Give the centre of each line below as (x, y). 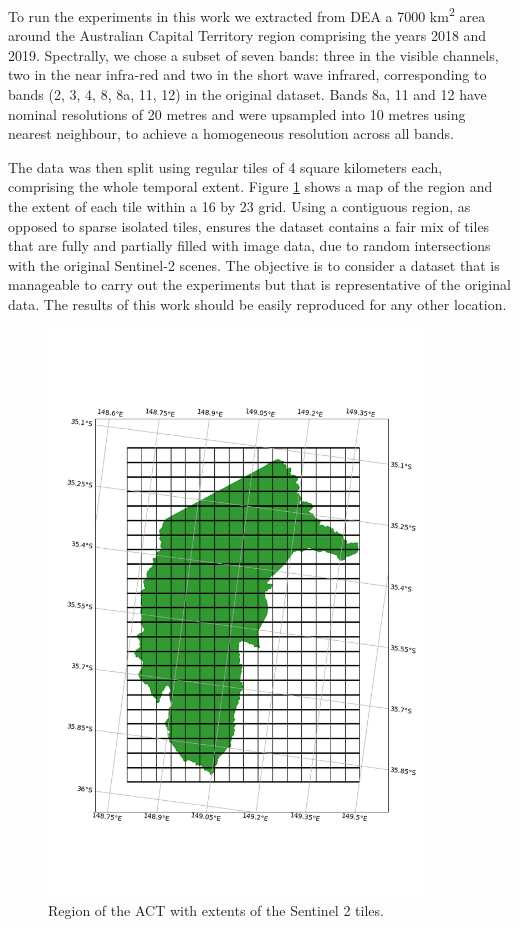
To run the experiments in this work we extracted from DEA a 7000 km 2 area (247, 14)
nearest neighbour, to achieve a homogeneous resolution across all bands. (231, 133)
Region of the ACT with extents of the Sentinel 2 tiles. (216, 909)
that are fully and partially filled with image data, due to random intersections (249, 245)
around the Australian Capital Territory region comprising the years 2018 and (247, 35)
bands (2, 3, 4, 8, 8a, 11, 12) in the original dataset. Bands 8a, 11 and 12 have (247, 94)
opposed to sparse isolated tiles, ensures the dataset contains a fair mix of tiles (249, 225)
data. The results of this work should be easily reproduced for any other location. (257, 303)
